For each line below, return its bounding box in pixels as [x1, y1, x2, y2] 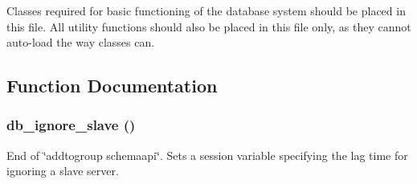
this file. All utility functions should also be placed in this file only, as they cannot [6, 18, 411, 35]
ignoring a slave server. [6, 162, 119, 179]
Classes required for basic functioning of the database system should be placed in [6, 2, 406, 18]
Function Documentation [6, 73, 218, 98]
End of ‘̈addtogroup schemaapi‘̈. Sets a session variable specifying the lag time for [6, 146, 408, 163]
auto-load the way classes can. [6, 34, 155, 51]
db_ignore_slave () [6, 115, 136, 135]
